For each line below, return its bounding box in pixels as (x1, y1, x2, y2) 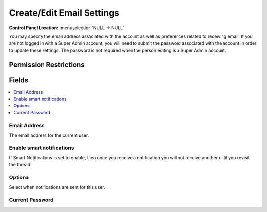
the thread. (9, 162, 32, 168)
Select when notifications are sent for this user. (9, 184, 106, 190)
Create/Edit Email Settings (9, 7, 120, 18)
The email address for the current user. (9, 132, 89, 138)
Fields (9, 76, 29, 84)
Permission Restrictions (9, 60, 85, 69)
